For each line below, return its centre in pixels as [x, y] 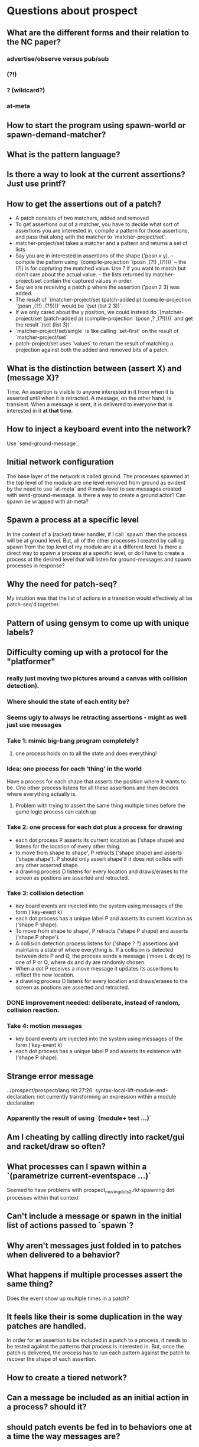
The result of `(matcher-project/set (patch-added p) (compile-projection [103, 300]
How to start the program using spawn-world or [96, 125]
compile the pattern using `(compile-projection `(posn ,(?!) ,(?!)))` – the [101, 262]
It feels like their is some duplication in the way [94, 1317]
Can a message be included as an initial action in [98, 1398]
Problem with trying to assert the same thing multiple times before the [100, 806]
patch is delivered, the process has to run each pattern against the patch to [98, 1353]
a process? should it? [47, 1407]
